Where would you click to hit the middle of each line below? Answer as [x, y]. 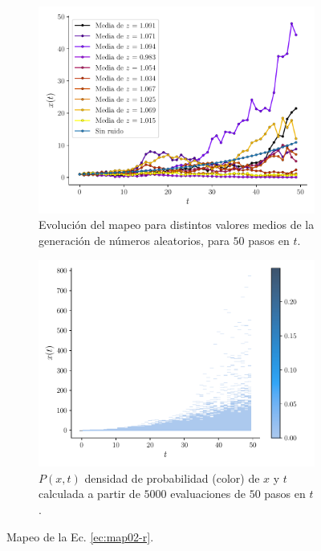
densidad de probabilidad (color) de [172, 478]
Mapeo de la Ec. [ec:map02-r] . [80, 536]
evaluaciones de [208, 494]
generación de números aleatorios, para [134, 240]
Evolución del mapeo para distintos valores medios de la [177, 224]
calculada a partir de [89, 494]
